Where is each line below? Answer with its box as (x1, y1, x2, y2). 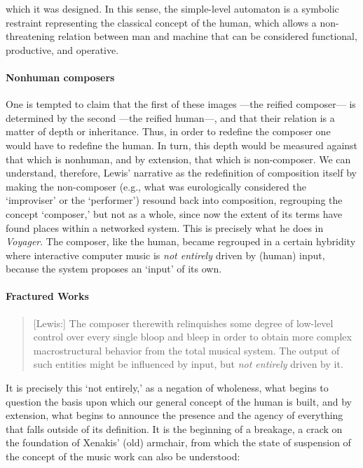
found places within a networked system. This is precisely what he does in (6, 220, 324, 235)
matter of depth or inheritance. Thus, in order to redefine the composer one (6, 124, 331, 139)
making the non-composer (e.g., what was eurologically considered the (6, 179, 306, 193)
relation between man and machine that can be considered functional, (57, 29, 357, 43)
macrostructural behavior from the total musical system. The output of (33, 343, 340, 357)
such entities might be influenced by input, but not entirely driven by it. (33, 357, 343, 371)
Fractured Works (6, 289, 89, 303)
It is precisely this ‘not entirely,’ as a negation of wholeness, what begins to (6, 380, 329, 395)
